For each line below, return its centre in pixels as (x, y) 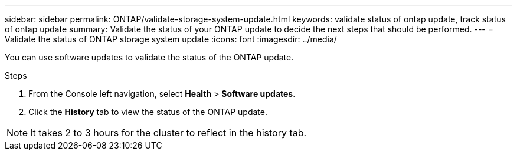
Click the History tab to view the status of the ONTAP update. (148, 112)
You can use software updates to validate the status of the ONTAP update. (149, 57)
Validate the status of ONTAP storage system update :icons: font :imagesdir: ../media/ (171, 39)
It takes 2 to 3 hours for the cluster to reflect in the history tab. (168, 133)
